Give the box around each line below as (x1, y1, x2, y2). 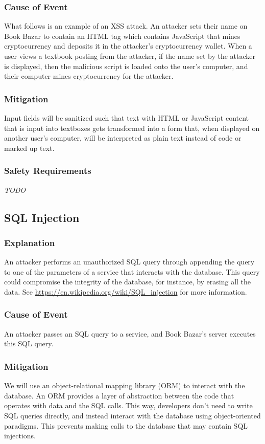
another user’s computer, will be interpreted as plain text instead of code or (4, 132, 242, 143)
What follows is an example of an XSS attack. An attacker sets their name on (4, 20, 248, 31)
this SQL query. (4, 338, 54, 349)
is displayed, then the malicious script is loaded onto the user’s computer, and (4, 60, 248, 71)
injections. (4, 430, 36, 441)
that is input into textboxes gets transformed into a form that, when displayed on (4, 122, 260, 133)
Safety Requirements (4, 164, 91, 177)
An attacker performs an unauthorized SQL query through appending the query (4, 256, 255, 267)
